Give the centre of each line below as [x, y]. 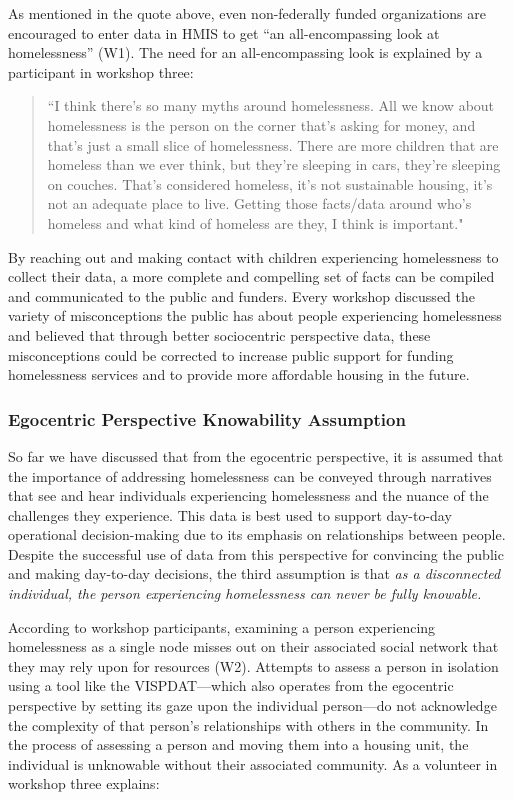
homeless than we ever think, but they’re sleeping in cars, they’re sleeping [274, 164]
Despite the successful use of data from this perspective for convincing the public [256, 553]
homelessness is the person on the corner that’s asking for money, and [261, 124]
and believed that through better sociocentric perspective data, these [219, 334]
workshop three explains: [84, 783]
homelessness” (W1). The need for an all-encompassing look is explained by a [245, 52]
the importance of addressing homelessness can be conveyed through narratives [250, 475]
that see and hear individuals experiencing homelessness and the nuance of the [248, 495]
